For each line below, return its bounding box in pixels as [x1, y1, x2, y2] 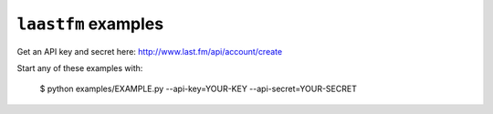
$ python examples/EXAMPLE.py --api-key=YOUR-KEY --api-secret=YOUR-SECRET [39, 83, 358, 95]
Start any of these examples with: [16, 62, 143, 73]
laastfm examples [16, 14, 164, 34]
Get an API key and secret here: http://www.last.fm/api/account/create [16, 46, 283, 57]
